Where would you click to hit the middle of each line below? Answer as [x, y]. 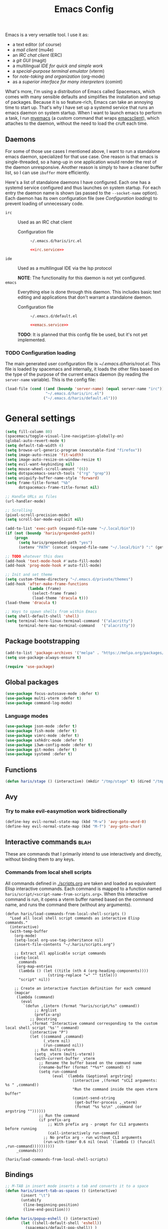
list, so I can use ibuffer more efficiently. [47, 172]
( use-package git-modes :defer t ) [41, 750]
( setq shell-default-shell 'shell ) [42, 617]
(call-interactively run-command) [84, 1133]
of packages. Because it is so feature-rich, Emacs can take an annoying [79, 102]
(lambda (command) [35, 997]
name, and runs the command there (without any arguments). [68, 904]
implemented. [32, 340]
